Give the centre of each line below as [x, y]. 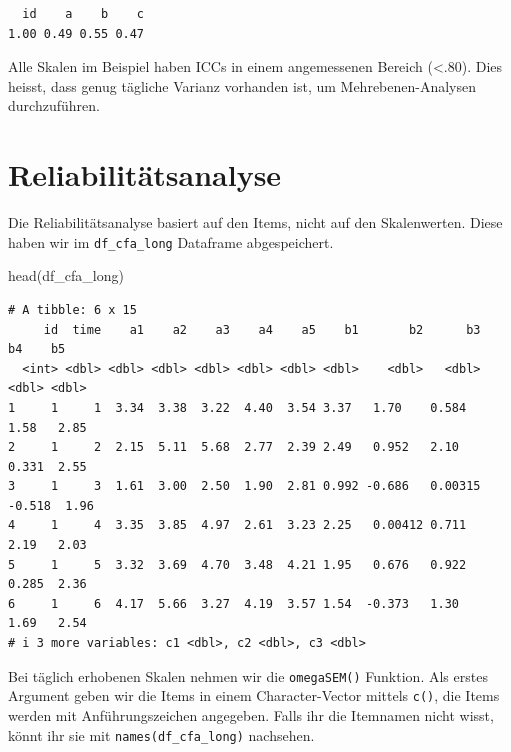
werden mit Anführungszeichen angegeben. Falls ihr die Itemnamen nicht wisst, [251, 714]
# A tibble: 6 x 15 [72, 309]
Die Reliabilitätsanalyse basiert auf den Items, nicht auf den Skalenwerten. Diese [255, 222]
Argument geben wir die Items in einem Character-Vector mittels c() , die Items [254, 695]
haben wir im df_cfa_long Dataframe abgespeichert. [171, 241]
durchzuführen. [54, 105]
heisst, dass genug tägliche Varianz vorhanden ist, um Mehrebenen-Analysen [242, 85]
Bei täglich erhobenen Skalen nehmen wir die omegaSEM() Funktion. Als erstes [248, 675]
